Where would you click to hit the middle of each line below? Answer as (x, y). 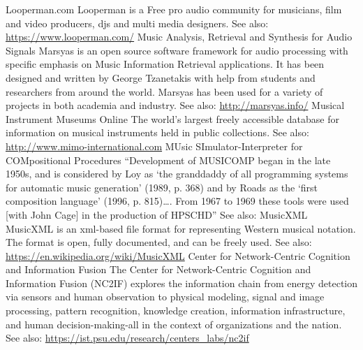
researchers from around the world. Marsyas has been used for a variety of (164, 91)
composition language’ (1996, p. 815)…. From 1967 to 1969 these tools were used (177, 201)
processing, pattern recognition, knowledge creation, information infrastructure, (176, 311)
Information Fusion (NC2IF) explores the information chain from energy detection (181, 283)
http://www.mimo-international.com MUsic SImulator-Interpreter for (154, 146)
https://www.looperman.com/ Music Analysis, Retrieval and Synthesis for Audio (179, 37)
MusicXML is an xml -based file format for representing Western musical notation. (181, 228)
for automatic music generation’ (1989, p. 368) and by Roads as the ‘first (162, 187)
